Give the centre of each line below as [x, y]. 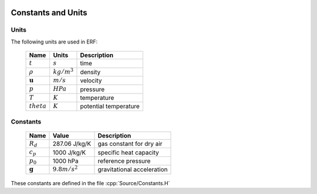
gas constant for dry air [130, 144]
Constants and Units [49, 13]
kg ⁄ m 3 [63, 71]
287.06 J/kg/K [72, 144]
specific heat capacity [128, 152]
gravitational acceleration [133, 169]
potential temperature [110, 106]
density [90, 72]
